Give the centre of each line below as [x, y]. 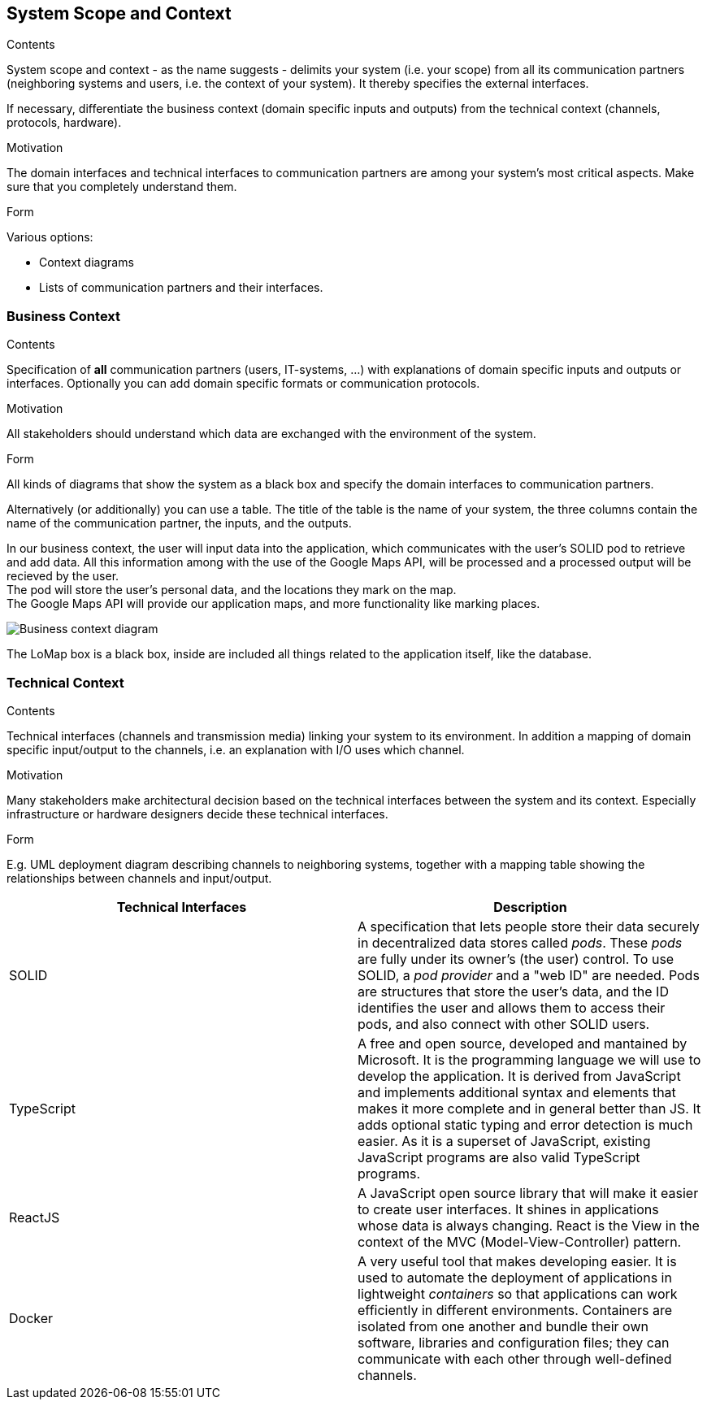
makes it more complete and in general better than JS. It [529, 1108]
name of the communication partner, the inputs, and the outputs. [179, 523]
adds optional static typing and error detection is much [525, 1124]
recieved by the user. [63, 576]
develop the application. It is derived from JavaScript [519, 1076]
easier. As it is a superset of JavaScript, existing [504, 1141]
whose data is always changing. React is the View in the [529, 1225]
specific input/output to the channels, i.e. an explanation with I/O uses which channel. [236, 749]
